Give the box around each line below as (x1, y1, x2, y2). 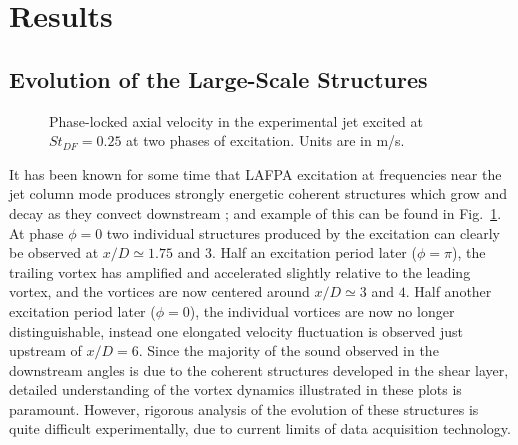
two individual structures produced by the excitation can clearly (106, 222, 500, 243)
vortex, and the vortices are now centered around (9, 281, 310, 302)
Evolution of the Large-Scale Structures (9, 63, 428, 94)
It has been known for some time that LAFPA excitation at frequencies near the (9, 163, 502, 184)
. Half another (405, 281, 492, 302)
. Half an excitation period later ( (211, 242, 417, 263)
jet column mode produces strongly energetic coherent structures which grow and (9, 183, 507, 204)
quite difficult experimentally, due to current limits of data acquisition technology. (9, 418, 511, 439)
